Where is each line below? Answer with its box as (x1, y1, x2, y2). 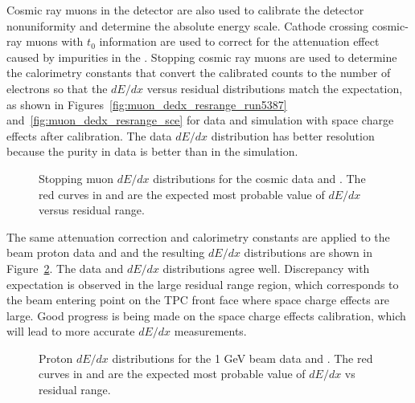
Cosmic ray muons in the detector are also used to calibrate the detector (6, 2, 364, 18)
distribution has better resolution (211, 127, 375, 144)
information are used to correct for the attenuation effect (99, 33, 380, 50)
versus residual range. (39, 201, 145, 218)
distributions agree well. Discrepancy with (162, 259, 370, 276)
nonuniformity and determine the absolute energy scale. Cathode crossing (6, 17, 369, 34)
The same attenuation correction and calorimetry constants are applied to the (6, 228, 390, 245)
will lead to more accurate (6, 323, 135, 340)
